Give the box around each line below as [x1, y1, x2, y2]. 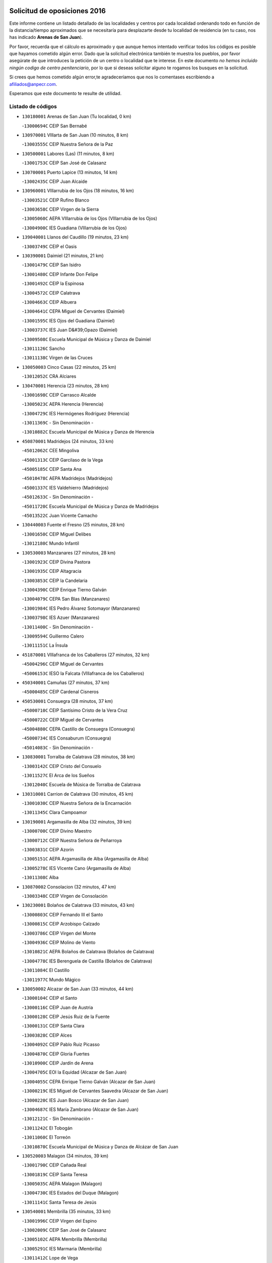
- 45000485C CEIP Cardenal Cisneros [22, 689, 99, 695]
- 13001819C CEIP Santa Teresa [22, 1171, 88, 1177]
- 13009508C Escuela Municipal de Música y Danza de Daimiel [22, 336, 151, 342]
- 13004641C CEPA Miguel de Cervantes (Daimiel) [22, 308, 125, 314]
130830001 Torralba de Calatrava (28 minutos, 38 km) [22, 754, 135, 760]
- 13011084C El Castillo [22, 967, 70, 974]
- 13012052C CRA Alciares [22, 373, 77, 379]
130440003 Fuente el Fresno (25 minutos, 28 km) [22, 522, 125, 528]
